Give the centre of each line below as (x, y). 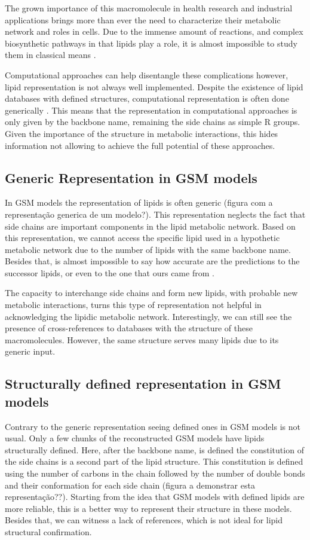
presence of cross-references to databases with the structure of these (129, 328)
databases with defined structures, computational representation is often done (147, 98)
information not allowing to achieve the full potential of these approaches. (140, 145)
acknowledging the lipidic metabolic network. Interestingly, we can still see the (148, 316)
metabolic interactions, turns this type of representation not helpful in (133, 305)
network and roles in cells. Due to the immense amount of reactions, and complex (154, 31)
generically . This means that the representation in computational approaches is (151, 110)
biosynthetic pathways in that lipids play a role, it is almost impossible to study (151, 43)
